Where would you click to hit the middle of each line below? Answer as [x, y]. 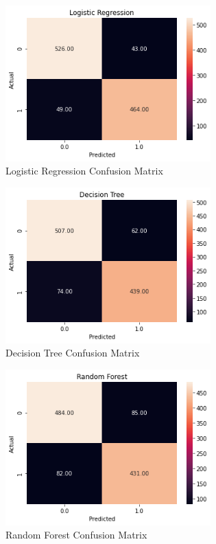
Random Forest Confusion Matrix [76, 535]
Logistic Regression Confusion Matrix [84, 171]
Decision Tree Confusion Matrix [73, 353]
